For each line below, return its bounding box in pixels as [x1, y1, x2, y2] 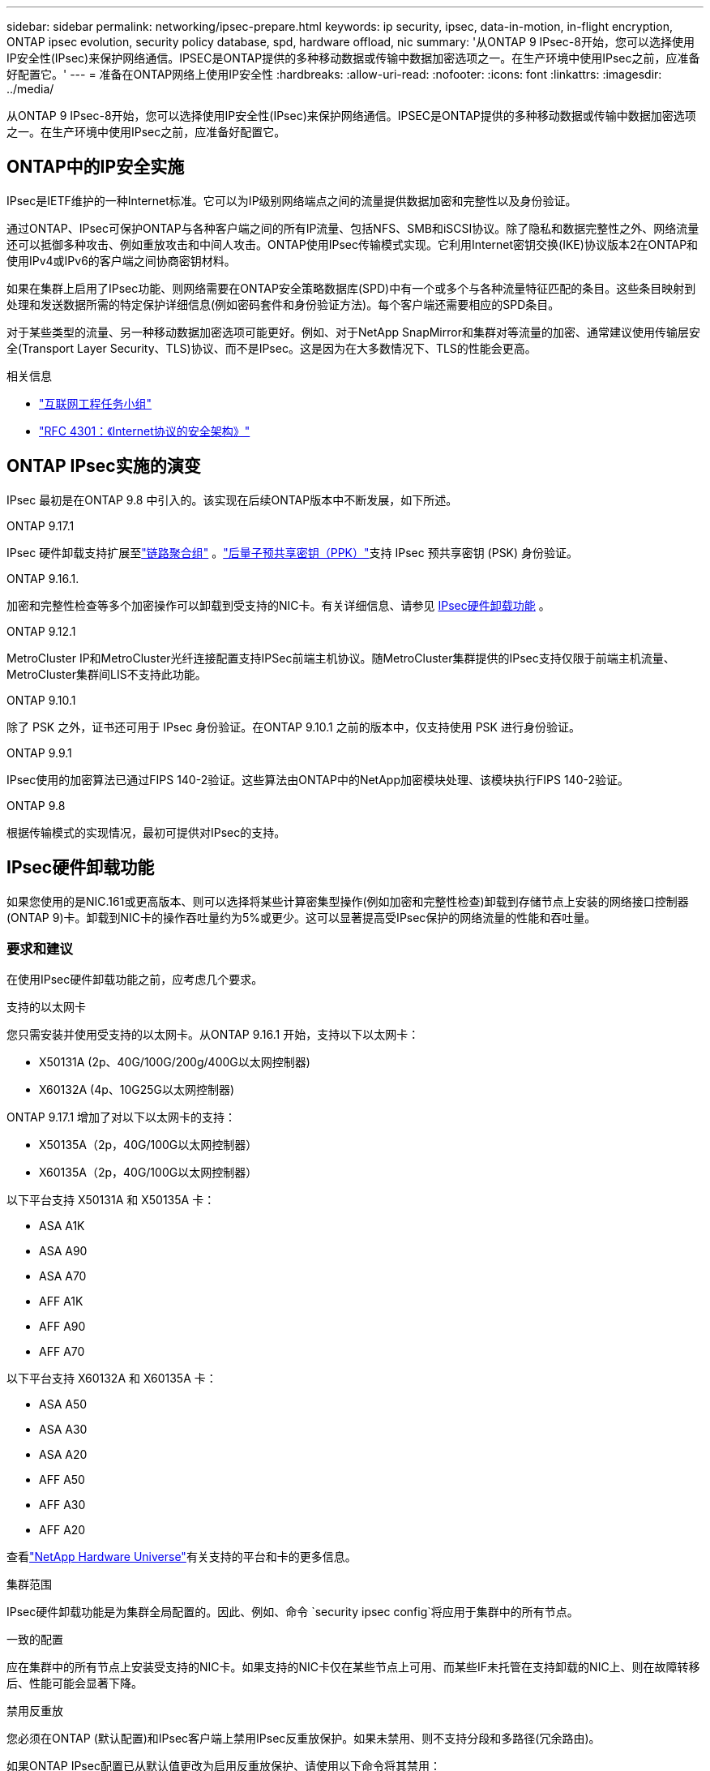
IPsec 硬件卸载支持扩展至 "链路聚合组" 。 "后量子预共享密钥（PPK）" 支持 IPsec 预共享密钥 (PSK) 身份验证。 [6, 545, 579, 560]
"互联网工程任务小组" [39, 396, 152, 410]
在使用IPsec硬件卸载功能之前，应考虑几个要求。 [6, 972, 263, 987]
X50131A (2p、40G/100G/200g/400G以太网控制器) [39, 1055, 310, 1070]
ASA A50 [39, 1397, 88, 1412]
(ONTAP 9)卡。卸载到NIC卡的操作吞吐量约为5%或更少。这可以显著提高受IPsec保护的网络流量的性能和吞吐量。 [6, 910, 597, 924]
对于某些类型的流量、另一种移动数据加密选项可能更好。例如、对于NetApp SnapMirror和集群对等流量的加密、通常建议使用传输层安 [6, 324, 700, 339]
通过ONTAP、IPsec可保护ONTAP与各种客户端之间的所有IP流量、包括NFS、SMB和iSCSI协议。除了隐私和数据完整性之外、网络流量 [6, 221, 699, 235]
